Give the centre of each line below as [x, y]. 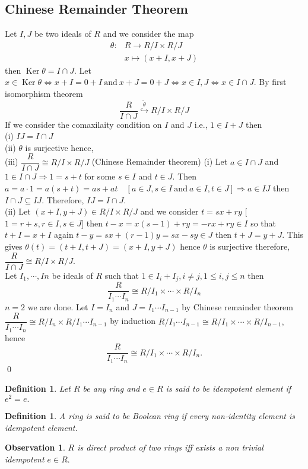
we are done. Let [58, 306]
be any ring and [111, 388]
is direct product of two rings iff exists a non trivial [170, 447]
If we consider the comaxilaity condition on [83, 124]
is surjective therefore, [250, 246]
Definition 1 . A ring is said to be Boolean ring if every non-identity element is [150, 416]
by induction [133, 321]
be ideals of [72, 275]
